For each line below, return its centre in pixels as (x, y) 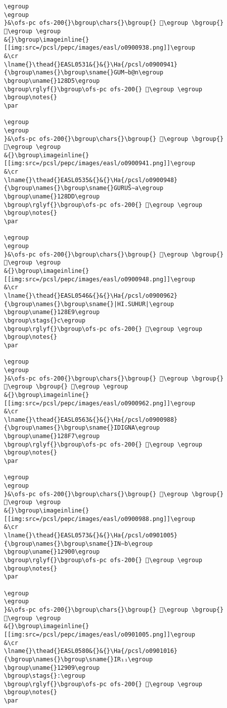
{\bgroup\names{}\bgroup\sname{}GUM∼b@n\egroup (84, 73)
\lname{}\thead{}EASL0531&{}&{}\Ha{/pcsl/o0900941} (91, 64)
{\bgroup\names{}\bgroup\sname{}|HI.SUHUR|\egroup (89, 304)
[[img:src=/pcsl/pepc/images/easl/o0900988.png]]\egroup (100, 519)
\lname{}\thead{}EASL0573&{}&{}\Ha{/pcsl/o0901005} (91, 535)
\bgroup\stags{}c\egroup (45, 320)
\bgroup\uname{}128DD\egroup (52, 197)
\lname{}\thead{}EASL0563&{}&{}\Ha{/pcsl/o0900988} (91, 419)
